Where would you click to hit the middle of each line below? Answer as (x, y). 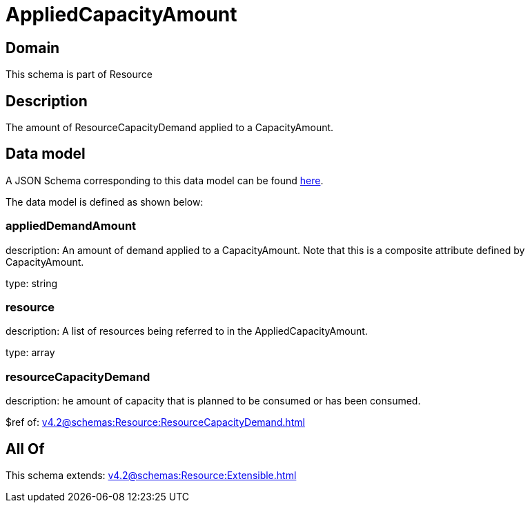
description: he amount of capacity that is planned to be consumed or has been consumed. (213, 401)
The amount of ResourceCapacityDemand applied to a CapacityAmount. (170, 128)
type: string (32, 283)
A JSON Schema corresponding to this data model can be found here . (165, 180)
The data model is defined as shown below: (105, 202)
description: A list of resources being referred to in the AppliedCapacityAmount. (187, 331)
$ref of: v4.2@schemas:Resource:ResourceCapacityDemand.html (155, 422)
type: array (30, 353)
